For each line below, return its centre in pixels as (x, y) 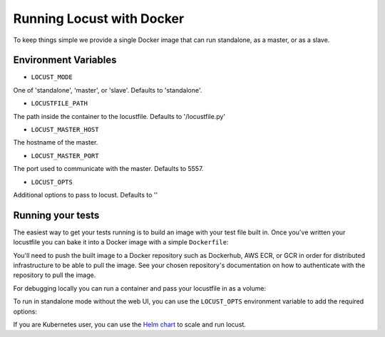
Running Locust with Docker (99, 19)
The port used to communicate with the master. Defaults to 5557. (108, 169)
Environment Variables (65, 60)
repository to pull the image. (55, 275)
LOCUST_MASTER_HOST (65, 130)
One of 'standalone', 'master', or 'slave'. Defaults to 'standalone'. (108, 90)
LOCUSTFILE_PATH (60, 104)
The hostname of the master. (56, 142)
